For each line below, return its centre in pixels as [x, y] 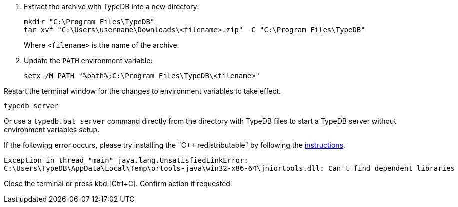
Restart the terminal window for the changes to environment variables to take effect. [143, 91]
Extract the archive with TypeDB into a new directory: [112, 7]
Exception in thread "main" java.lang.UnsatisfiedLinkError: [126, 160]
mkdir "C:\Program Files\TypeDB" [89, 22]
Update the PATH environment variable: [88, 60]
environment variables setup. [52, 130]
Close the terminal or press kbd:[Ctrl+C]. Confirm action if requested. [118, 183]
